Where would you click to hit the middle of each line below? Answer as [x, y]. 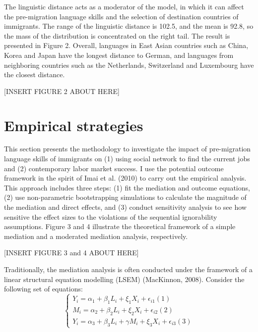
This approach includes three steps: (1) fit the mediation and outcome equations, [127, 187]
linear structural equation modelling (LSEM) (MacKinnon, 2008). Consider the [124, 279]
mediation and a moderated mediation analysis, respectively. [96, 236]
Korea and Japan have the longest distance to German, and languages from [119, 55]
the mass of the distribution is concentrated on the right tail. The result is [117, 35]
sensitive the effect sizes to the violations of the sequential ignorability [111, 216]
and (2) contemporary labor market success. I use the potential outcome [114, 168]
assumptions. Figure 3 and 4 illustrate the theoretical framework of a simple [120, 226]
